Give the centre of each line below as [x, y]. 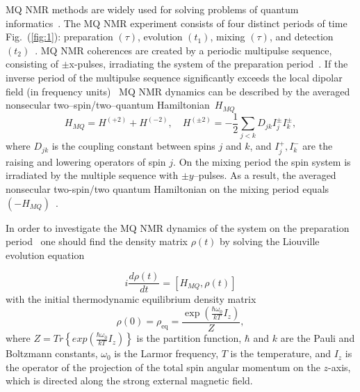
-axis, [339, 367]
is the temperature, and [280, 353]
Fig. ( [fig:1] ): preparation [59, 37]
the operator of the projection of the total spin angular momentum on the [163, 367]
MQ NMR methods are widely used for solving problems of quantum [152, 9]
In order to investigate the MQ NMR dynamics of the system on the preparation [178, 227]
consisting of [32, 64]
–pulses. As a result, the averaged [265, 175]
